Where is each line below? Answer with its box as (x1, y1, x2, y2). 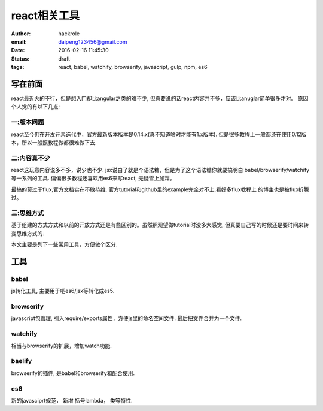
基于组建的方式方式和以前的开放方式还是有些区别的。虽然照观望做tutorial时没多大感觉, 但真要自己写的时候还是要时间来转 (11, 222, 309, 229)
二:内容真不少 (11, 153, 50, 162)
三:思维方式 (11, 209, 44, 217)
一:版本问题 (11, 118, 44, 126)
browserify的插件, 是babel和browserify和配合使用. (11, 369, 135, 377)
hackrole (58, 30, 80, 37)
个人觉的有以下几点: (11, 103, 60, 110)
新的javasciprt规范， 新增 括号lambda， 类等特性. (11, 397, 133, 404)
